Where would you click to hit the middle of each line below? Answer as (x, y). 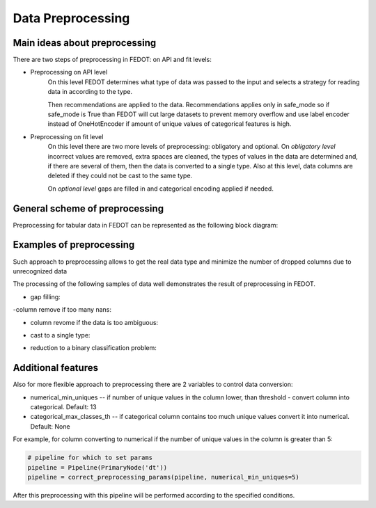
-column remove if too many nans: (62, 310)
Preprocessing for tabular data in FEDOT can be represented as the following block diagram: (146, 225)
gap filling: (45, 296)
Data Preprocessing (71, 18)
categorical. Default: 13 (63, 406)
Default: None (50, 426)
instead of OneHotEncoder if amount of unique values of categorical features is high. (170, 124)
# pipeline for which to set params (90, 458)
